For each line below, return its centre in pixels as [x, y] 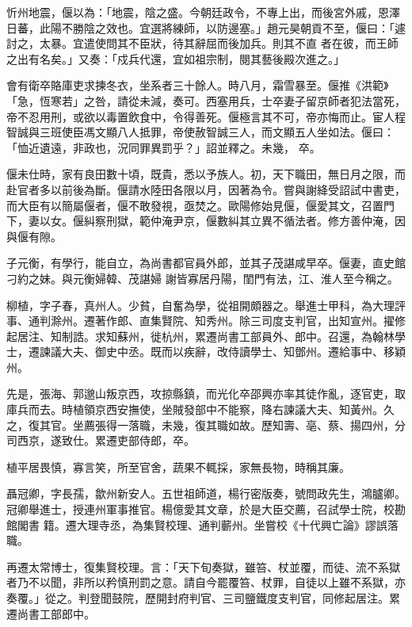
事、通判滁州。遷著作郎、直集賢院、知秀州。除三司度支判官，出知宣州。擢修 [206, 321]
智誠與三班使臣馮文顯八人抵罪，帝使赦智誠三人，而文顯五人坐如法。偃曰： [200, 132]
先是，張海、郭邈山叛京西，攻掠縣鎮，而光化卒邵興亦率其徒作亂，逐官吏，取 [206, 394]
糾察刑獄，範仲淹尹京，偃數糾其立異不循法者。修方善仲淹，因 [244, 221]
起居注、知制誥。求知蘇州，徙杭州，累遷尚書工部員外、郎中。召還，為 [189, 336]
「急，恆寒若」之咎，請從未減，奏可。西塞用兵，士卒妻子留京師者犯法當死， [206, 100]
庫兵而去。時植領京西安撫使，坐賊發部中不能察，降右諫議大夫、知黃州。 [195, 409]
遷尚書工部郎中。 [51, 613]
